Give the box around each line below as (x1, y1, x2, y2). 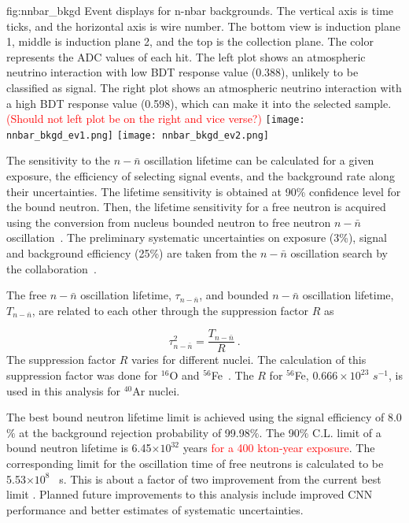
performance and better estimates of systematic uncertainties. (6, 501, 304, 517)
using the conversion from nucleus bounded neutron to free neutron (6, 213, 331, 230)
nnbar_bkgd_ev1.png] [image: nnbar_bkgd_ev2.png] (6, 129, 269, 141)
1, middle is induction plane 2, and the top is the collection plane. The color (6, 33, 374, 50)
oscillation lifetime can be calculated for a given (144, 152, 374, 169)
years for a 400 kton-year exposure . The (182, 440, 375, 456)
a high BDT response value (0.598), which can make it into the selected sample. (6, 95, 392, 111)
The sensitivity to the (6, 152, 110, 169)
